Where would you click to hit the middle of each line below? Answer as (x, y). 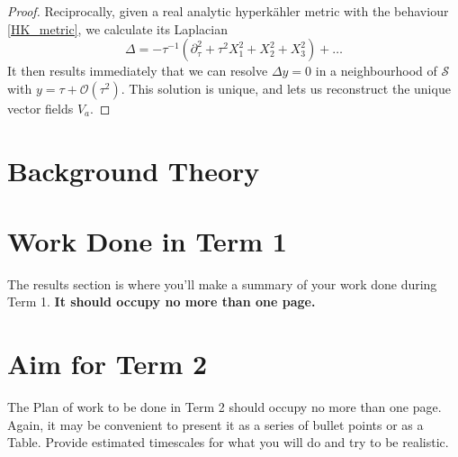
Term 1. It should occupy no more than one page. (162, 302)
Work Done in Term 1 (147, 240)
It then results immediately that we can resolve (138, 71)
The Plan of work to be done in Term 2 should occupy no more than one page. (225, 407)
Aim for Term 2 (108, 364)
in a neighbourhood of (376, 71)
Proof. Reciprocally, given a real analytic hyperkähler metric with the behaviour (228, 11)
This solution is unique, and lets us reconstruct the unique (290, 88)
